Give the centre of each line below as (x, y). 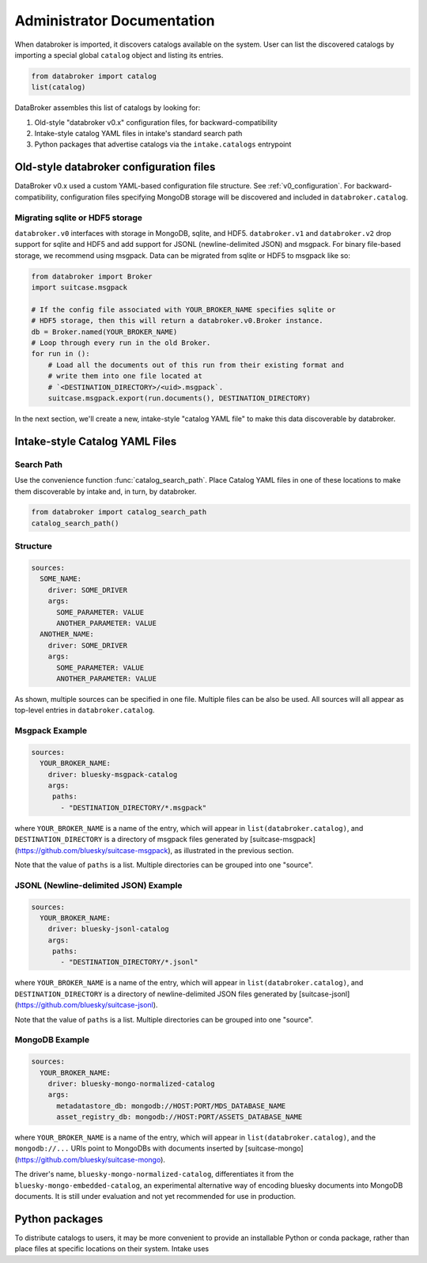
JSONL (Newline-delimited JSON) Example (98, 885)
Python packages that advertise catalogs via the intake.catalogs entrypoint (163, 144)
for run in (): (60, 354)
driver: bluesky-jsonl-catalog (108, 929)
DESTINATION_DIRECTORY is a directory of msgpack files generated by (131, 840)
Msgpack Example (51, 730)
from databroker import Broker (92, 276)
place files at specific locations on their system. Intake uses (112, 1249)
